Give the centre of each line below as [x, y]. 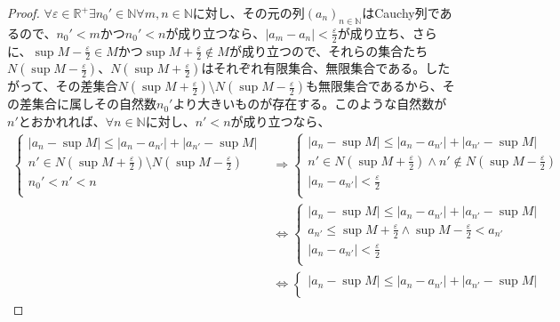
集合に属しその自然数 [94, 104]
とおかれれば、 [62, 121]
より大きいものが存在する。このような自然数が [310, 104]
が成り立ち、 [375, 32]
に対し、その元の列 [248, 12]
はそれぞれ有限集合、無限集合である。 [313, 68]
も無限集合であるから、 [374, 86]
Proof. [24, 12]
